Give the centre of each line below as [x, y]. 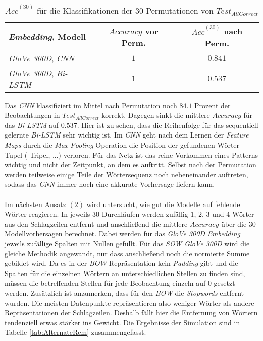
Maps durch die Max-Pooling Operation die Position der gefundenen [110, 145]
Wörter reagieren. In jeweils [47, 214]
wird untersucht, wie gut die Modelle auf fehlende [163, 204]
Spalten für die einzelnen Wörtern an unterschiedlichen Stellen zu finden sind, [125, 273]
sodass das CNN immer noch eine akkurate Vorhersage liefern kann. [110, 184]
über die [234, 223]
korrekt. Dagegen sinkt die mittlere [156, 115]
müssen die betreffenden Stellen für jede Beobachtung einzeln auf [105, 283]
